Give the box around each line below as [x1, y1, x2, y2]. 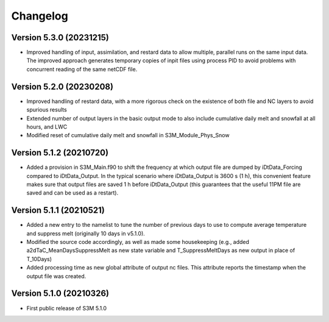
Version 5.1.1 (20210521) [11, 205, 105, 216]
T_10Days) [26, 255, 52, 262]
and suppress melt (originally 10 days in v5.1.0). [26, 229, 146, 237]
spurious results [26, 106, 67, 113]
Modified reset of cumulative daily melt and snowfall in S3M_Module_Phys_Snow [26, 132, 230, 139]
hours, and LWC [26, 123, 68, 131]
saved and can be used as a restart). [26, 189, 119, 196]
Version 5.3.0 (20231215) [11, 32, 109, 43]
